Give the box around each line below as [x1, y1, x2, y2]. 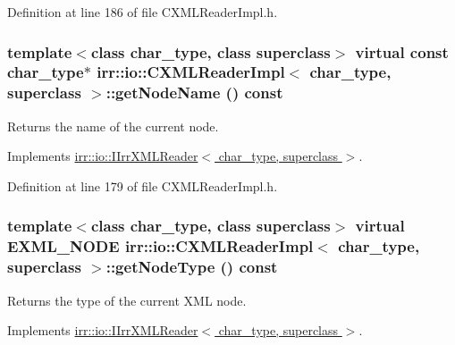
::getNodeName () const [105, 81, 283, 104]
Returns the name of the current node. [7, 116, 219, 135]
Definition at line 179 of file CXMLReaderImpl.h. [7, 176, 278, 195]
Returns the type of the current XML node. [7, 290, 247, 309]
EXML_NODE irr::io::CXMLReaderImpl [7, 235, 314, 257]
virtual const [355, 40, 449, 63]
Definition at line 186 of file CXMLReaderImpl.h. [7, 3, 278, 21]
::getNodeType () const [105, 256, 278, 278]
